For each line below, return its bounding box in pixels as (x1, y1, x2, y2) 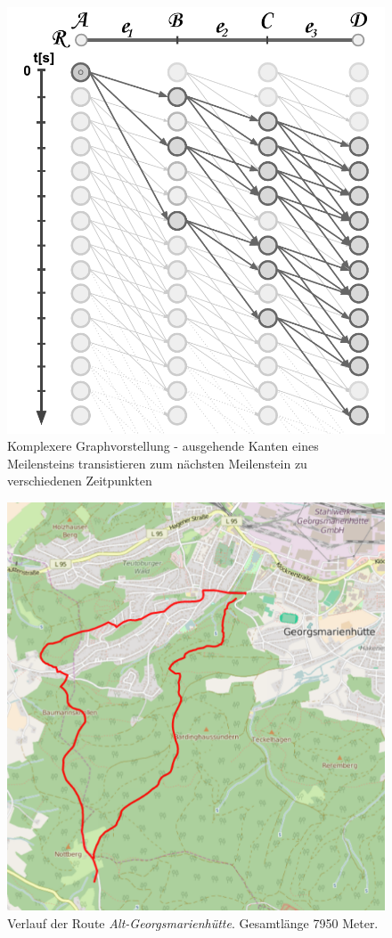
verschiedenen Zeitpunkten (7, 471, 152, 490)
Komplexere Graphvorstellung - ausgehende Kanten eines (7, 436, 319, 455)
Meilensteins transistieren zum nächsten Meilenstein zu (7, 453, 307, 472)
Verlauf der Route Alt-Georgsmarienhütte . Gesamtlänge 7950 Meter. (7, 913, 379, 932)
